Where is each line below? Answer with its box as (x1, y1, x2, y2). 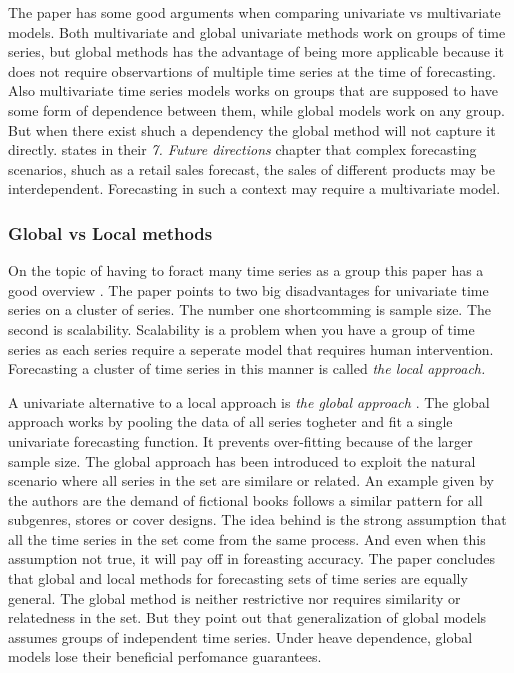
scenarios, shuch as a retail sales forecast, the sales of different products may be (8, 158, 496, 179)
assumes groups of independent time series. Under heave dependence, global (8, 626, 473, 647)
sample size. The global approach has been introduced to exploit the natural (8, 450, 476, 471)
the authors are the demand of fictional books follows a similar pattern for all (8, 489, 483, 510)
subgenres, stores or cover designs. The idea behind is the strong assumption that (8, 509, 507, 530)
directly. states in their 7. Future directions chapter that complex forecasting (8, 139, 477, 160)
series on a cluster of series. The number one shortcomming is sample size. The (8, 299, 492, 320)
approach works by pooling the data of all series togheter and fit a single (8, 411, 453, 432)
